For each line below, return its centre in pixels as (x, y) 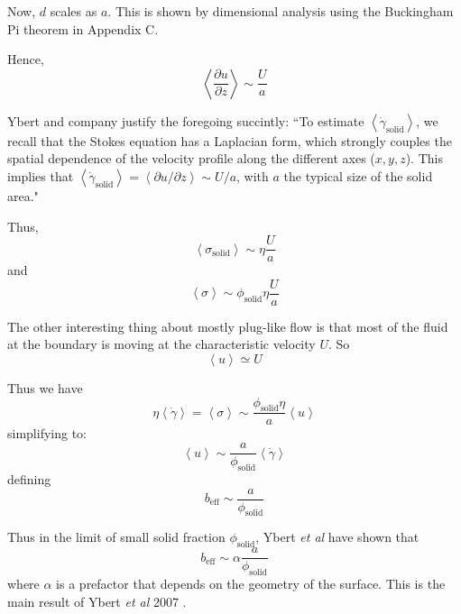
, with (253, 175)
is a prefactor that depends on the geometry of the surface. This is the (251, 584)
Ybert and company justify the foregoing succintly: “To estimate (186, 120)
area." (23, 195)
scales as (74, 11)
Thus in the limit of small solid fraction (116, 537)
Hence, (26, 59)
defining (29, 478)
